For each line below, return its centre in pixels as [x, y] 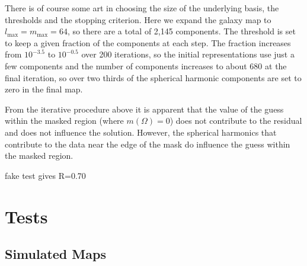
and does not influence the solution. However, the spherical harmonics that [141, 132]
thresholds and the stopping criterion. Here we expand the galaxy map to [138, 19]
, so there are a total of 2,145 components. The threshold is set [181, 31]
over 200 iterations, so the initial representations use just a [188, 54]
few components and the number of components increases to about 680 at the [146, 65]
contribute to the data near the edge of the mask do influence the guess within [148, 144]
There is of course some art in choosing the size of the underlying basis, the [142, 8]
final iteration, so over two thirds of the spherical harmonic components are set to [153, 77]
